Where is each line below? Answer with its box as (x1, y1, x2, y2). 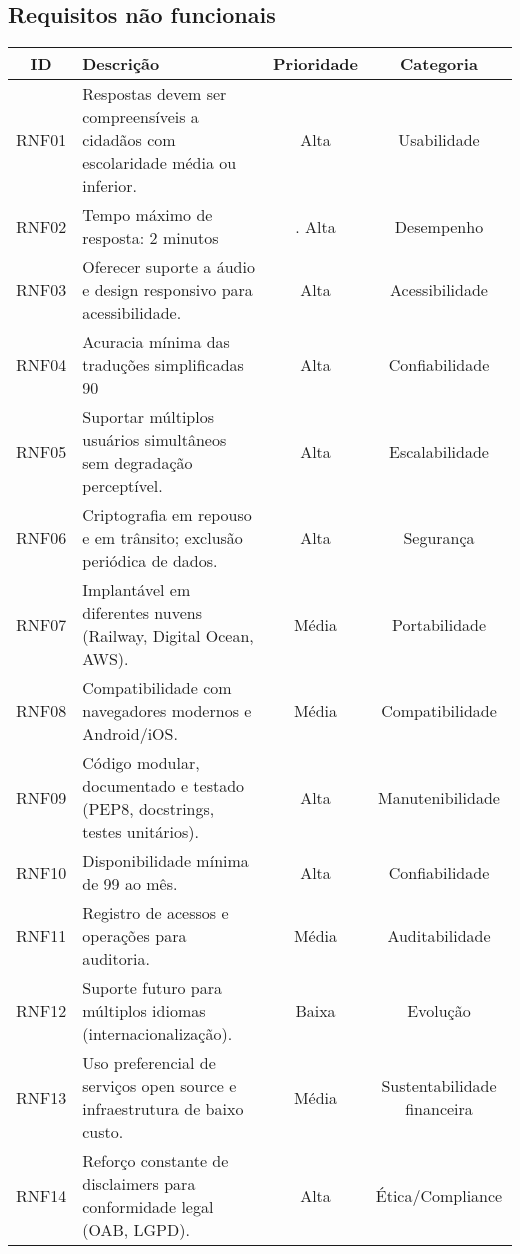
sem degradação (82, 451, 193, 475)
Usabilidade (398, 128, 480, 152)
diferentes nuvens (82, 601, 203, 625)
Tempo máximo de (82, 203, 213, 227)
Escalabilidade (389, 439, 489, 463)
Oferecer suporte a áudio (82, 255, 255, 279)
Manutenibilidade (378, 785, 500, 809)
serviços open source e (82, 1074, 237, 1098)
